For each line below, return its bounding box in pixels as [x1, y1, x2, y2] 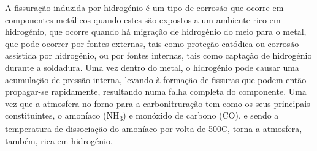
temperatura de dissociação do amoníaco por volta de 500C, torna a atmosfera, [5, 122, 302, 135]
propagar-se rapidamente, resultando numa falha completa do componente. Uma [5, 85, 307, 98]
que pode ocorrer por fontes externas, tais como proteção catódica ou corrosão [5, 37, 299, 50]
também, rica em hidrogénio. [5, 134, 113, 147]
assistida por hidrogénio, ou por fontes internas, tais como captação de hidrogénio [5, 49, 312, 62]
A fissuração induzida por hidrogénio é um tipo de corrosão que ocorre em [5, 1, 284, 13]
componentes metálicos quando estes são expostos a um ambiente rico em [5, 13, 281, 26]
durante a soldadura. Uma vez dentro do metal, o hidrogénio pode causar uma [5, 61, 299, 73]
